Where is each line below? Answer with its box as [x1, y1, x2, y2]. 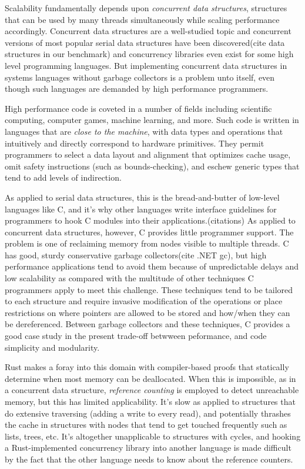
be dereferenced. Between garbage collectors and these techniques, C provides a [5, 318, 290, 330]
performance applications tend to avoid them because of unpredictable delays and [5, 260, 299, 272]
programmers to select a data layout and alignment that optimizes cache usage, [5, 148, 291, 161]
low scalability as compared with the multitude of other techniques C [5, 272, 254, 284]
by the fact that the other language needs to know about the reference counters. [5, 453, 293, 465]
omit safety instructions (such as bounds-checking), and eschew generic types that [5, 159, 300, 172]
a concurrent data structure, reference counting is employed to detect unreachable [5, 384, 299, 396]
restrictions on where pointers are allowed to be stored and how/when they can [5, 306, 290, 318]
